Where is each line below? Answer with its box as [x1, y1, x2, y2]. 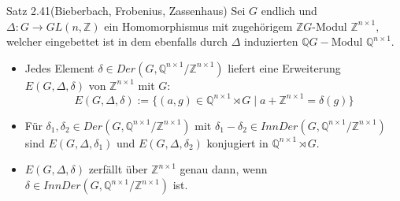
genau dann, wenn [180, 161, 268, 177]
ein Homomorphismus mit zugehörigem [104, 17, 293, 34]
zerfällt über [88, 161, 148, 177]
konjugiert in [206, 134, 269, 151]
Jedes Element [24, 59, 94, 76]
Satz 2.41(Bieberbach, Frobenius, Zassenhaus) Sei [6, 2, 246, 18]
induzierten [243, 33, 298, 50]
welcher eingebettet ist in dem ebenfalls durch [6, 33, 228, 50]
